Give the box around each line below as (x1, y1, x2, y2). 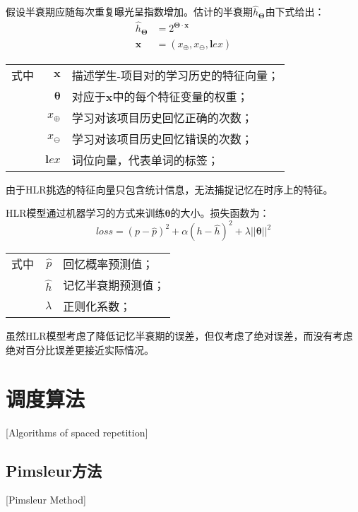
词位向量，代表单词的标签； (71, 151, 219, 168)
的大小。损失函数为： (170, 206, 270, 220)
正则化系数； (63, 298, 131, 315)
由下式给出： (265, 4, 325, 19)
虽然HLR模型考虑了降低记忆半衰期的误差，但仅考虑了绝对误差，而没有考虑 (6, 328, 353, 343)
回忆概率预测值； (63, 256, 154, 273)
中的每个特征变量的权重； (112, 88, 249, 105)
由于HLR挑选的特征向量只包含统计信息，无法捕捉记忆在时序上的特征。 (6, 181, 333, 196)
